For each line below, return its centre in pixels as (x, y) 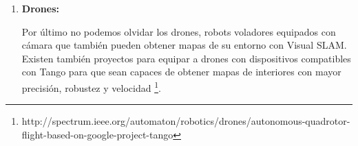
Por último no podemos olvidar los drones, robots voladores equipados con (179, 31)
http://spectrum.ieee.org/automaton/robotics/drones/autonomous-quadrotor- (186, 121)
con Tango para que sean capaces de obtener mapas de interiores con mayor (181, 72)
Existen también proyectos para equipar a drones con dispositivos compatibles (186, 58)
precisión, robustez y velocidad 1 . (91, 86)
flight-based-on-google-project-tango (97, 134)
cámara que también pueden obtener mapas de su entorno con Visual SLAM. (184, 45)
